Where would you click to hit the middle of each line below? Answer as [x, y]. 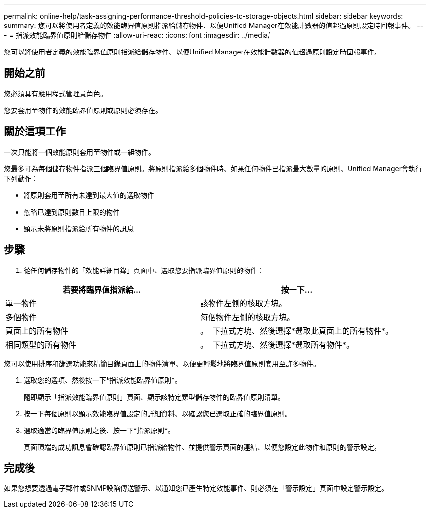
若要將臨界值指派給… [102, 289]
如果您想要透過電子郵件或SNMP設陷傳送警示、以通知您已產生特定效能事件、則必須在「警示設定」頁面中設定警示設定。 [196, 488]
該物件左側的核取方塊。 [244, 303]
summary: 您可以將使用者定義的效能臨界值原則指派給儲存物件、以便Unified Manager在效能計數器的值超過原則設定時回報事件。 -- [214, 25]
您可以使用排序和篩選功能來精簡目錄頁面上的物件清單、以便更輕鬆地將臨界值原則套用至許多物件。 [162, 363]
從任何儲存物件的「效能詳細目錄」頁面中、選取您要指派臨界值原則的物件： [144, 270]
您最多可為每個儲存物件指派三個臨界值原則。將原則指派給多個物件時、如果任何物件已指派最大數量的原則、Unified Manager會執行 [213, 168]
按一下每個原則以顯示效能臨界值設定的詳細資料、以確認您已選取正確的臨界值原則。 [158, 413]
